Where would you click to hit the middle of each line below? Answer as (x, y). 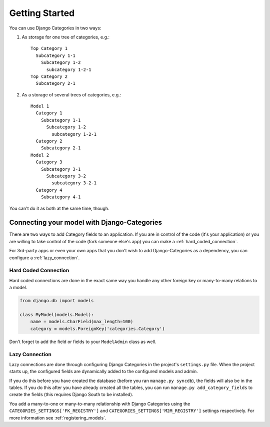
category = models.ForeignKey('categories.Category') (97, 329)
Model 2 (40, 155)
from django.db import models (57, 301)
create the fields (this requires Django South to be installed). (71, 395)
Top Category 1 (49, 48)
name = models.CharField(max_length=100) (82, 322)
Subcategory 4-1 (61, 197)
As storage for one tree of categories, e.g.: (66, 37)
